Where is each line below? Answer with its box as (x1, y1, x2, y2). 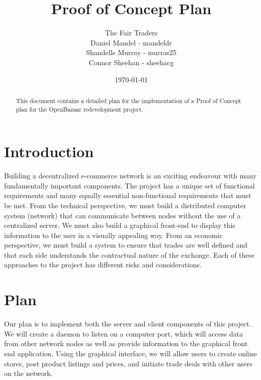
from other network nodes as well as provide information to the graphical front (4, 338, 248, 349)
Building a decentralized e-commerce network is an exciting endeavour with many (4, 170, 257, 181)
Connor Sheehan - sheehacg (88, 57, 174, 67)
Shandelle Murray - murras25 (86, 47, 177, 58)
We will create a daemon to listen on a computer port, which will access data (4, 328, 243, 339)
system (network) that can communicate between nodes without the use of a (4, 210, 241, 220)
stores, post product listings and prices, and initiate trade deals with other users (4, 358, 252, 368)
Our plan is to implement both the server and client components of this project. (4, 318, 251, 329)
